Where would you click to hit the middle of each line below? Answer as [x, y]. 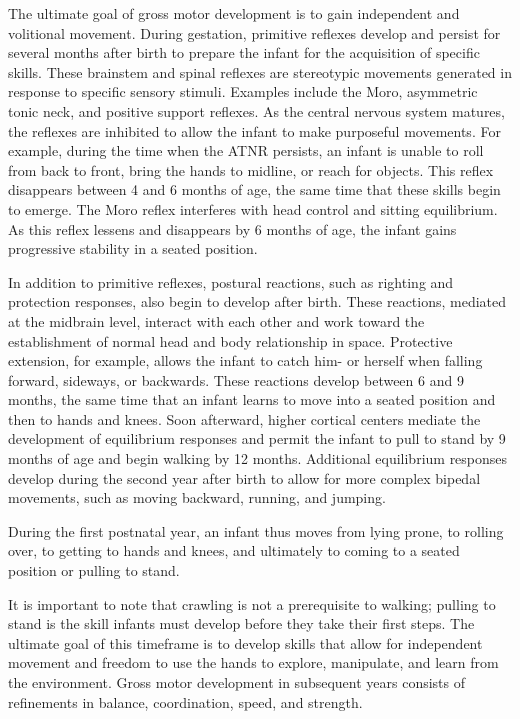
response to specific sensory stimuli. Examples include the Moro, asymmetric [243, 91]
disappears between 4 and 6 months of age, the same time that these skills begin [254, 189]
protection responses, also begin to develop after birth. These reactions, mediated [257, 301]
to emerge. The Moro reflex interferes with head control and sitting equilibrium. [253, 208]
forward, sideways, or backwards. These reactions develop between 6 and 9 [236, 379]
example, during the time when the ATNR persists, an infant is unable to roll [246, 150]
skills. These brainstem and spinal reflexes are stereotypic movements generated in [260, 71]
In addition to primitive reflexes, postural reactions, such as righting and [231, 281]
